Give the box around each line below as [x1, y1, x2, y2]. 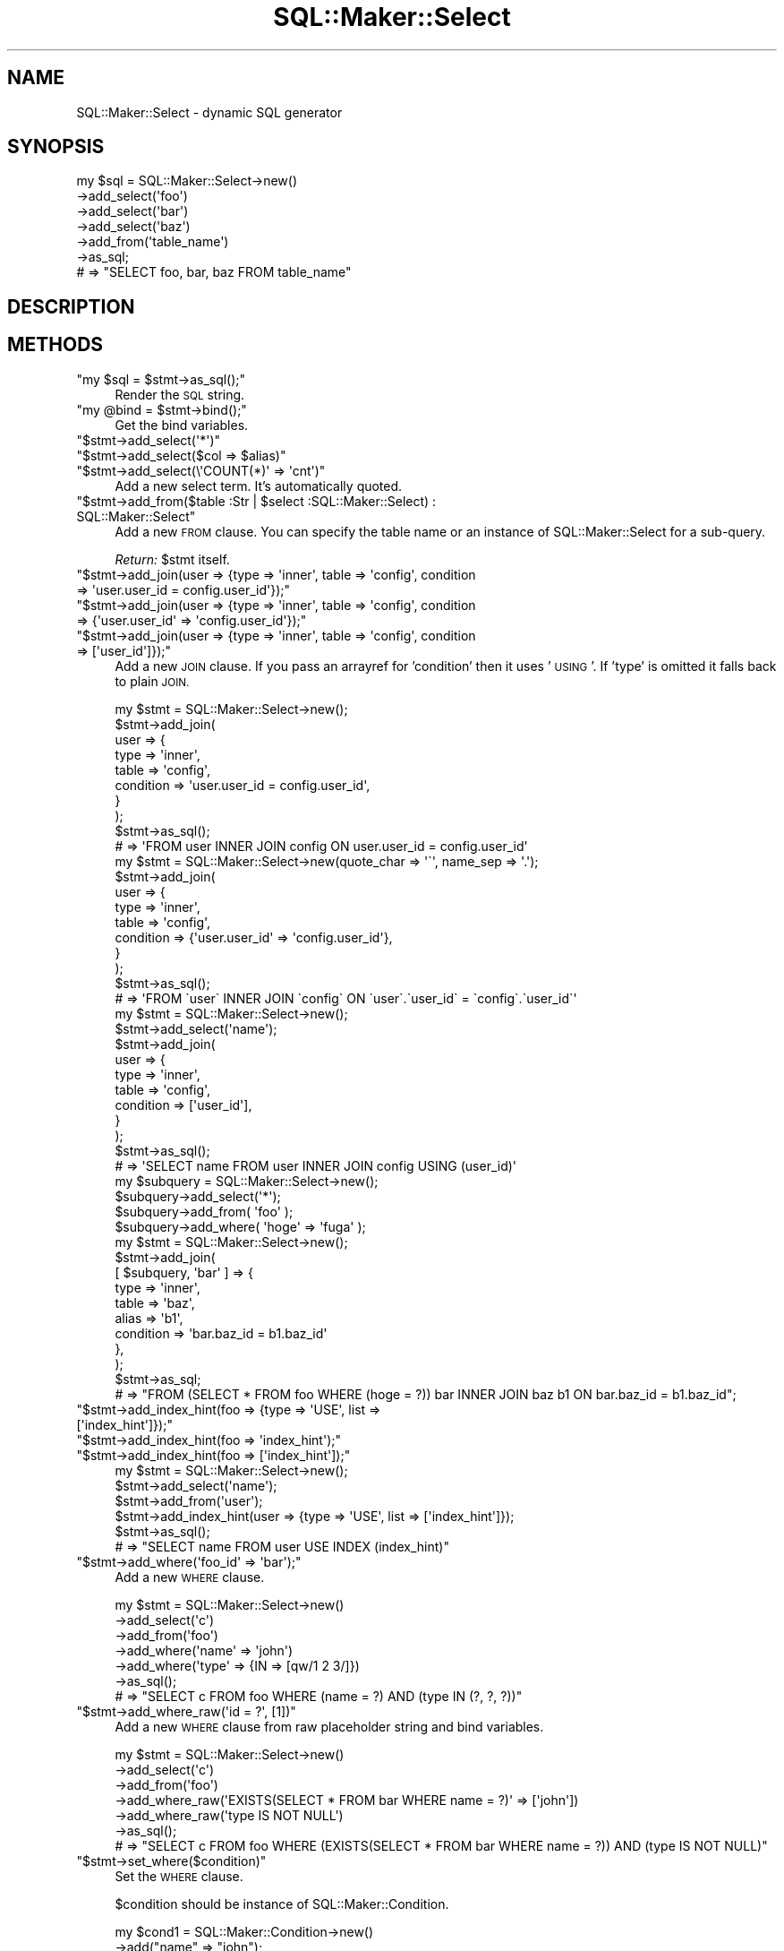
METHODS [7, 333, 104, 357]
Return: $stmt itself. [115, 551, 230, 567]
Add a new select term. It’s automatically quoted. [115, 477, 403, 494]
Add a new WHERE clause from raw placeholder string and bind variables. [115, 1718, 544, 1734]
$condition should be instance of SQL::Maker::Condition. [115, 1895, 449, 1912]
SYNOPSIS [7, 135, 105, 159]
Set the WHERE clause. [115, 1868, 243, 1884]
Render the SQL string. [115, 386, 245, 402]
